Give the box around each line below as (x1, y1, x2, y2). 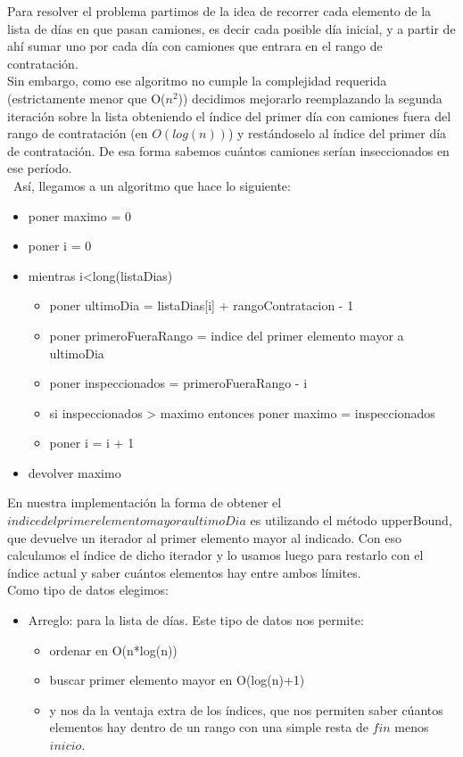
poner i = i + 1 (49, 433, 135, 452)
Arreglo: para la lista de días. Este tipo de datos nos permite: (28, 611, 364, 629)
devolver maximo (28, 463, 121, 481)
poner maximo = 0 (28, 206, 131, 225)
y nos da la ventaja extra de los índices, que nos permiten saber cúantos (49, 700, 443, 719)
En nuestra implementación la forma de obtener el (7, 493, 282, 512)
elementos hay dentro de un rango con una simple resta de (49, 718, 368, 736)
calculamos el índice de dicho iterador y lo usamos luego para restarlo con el (7, 546, 424, 564)
